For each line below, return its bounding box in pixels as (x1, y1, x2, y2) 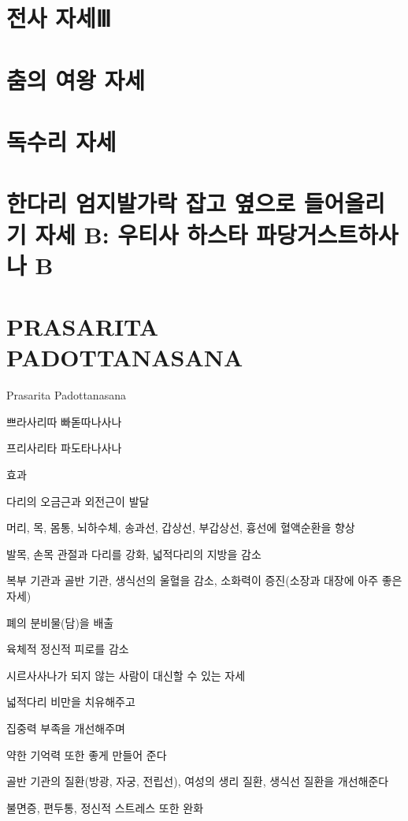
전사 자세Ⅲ (6, 2, 112, 34)
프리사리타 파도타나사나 (6, 440, 122, 456)
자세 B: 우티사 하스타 (35, 217, 248, 250)
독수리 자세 (6, 124, 117, 157)
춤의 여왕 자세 (6, 63, 146, 95)
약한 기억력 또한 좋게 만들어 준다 (6, 746, 167, 763)
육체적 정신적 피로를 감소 (6, 641, 129, 657)
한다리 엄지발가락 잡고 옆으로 (6, 187, 296, 219)
